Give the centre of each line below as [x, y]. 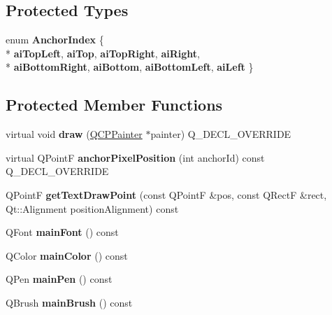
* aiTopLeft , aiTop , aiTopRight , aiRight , [103, 53]
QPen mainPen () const [59, 279]
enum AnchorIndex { [55, 40]
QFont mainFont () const [62, 232]
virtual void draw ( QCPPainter [74, 134]
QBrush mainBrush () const [69, 302]
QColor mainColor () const [67, 255]
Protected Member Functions [114, 105]
